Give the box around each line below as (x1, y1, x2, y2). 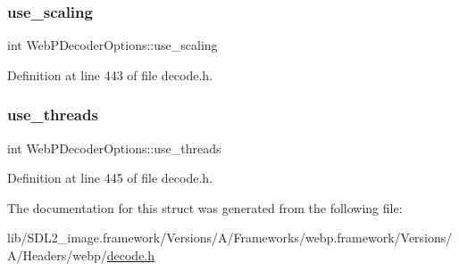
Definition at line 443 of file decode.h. (7, 65, 213, 84)
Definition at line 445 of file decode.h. (7, 168, 213, 187)
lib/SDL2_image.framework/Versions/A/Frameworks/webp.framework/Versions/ (7, 228, 453, 247)
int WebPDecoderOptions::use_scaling (7, 36, 218, 54)
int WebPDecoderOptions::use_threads (7, 138, 221, 157)
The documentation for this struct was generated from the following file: (7, 198, 403, 217)
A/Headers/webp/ (7, 246, 107, 264)
